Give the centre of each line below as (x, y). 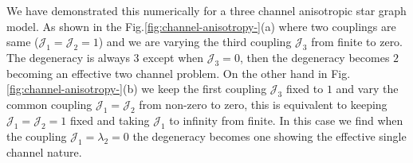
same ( (23, 42)
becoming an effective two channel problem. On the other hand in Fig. (179, 73)
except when (173, 57)
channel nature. (44, 151)
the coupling (37, 136)
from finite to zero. (357, 42)
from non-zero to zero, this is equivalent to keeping (263, 105)
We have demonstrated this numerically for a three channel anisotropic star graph (206, 10)
